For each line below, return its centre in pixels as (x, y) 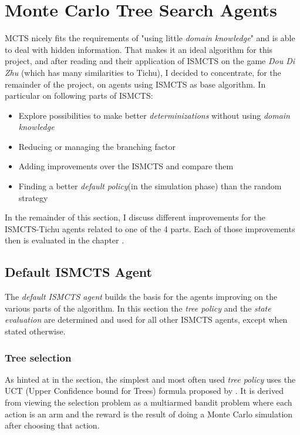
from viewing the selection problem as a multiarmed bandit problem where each (149, 402)
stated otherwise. (35, 331)
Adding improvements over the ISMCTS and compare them (126, 166)
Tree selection (38, 357)
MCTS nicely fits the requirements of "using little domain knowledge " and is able (150, 38)
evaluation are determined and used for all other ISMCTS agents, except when (146, 319)
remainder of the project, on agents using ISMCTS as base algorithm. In (135, 84)
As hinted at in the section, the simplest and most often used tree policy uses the (150, 379)
